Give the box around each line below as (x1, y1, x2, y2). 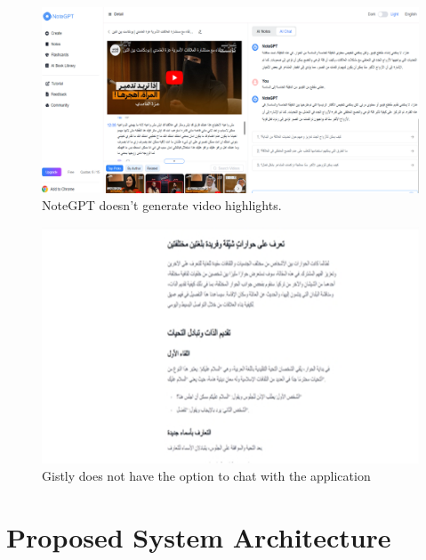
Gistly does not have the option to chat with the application (42, 467, 371, 485)
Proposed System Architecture (6, 519, 391, 556)
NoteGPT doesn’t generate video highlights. (42, 196, 282, 215)
